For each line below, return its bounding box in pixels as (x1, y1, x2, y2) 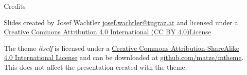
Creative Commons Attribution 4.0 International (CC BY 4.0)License (4, 27, 212, 37)
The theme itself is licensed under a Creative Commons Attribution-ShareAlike (4, 43, 239, 53)
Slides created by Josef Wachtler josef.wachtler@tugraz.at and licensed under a (4, 17, 238, 27)
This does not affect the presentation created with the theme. (4, 61, 187, 72)
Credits (4, 1, 26, 11)
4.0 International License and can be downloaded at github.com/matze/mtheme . (4, 52, 244, 62)
